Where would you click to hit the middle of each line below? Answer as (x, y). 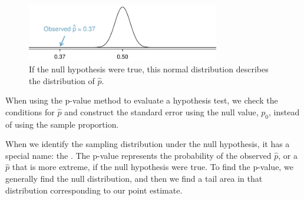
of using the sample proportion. (62, 124)
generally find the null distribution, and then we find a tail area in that (134, 178)
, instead (284, 111)
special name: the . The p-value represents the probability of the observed (138, 155)
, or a (288, 155)
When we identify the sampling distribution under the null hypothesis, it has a (148, 144)
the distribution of (62, 80)
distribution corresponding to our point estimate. (94, 190)
